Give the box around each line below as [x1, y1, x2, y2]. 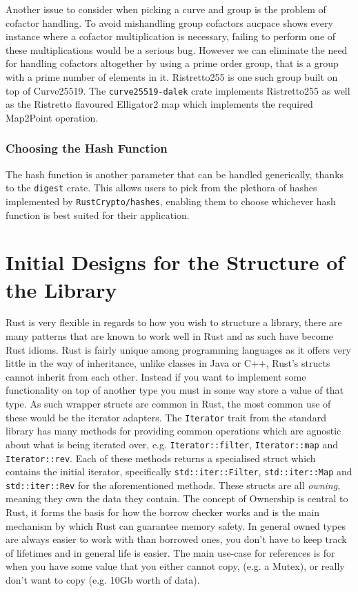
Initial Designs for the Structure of [6, 248, 345, 276]
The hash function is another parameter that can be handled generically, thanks [6, 166, 344, 181]
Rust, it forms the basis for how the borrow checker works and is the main [6, 505, 320, 519]
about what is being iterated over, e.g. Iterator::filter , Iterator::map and [6, 437, 338, 451]
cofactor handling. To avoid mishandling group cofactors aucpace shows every [6, 15, 333, 30]
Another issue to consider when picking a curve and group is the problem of [6, 2, 326, 16]
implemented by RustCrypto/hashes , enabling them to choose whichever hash [6, 193, 336, 208]
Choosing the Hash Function [6, 140, 168, 157]
